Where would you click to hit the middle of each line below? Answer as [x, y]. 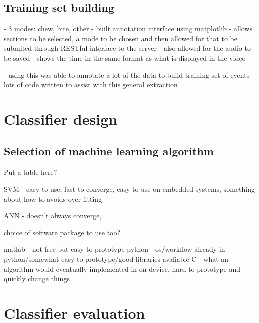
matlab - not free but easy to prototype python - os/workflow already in [115, 249]
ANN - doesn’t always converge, [53, 215]
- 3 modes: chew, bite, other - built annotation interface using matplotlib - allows [128, 28]
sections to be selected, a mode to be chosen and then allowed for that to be [121, 38]
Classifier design [61, 119]
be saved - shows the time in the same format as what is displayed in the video [125, 57]
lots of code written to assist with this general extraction [91, 85]
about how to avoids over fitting [53, 198]
